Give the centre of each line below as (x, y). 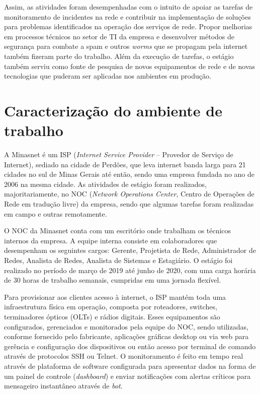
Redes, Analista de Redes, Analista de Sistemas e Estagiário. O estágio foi (118, 260)
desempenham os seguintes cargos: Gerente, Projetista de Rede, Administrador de (130, 250)
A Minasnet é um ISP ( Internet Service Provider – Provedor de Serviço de (119, 154)
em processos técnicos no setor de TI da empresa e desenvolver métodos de (119, 36)
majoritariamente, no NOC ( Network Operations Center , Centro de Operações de (129, 194)
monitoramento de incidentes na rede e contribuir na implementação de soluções (127, 16)
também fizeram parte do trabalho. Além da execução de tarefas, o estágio (119, 56)
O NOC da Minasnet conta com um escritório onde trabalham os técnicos (118, 231)
